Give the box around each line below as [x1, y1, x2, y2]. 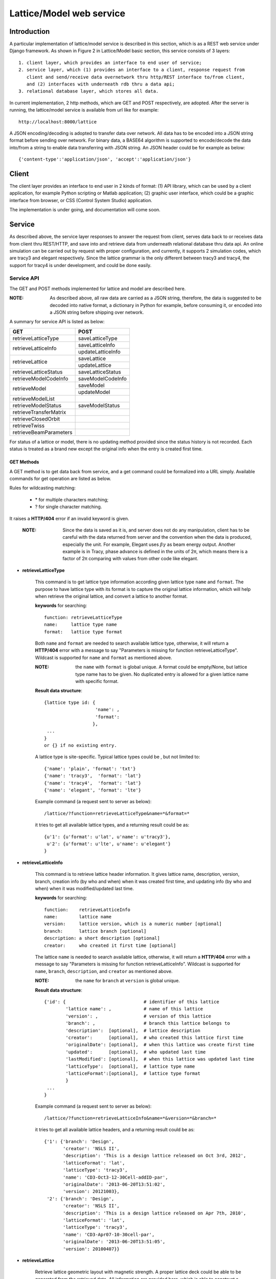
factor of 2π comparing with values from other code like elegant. [62, 556, 199, 562]
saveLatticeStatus [78, 368, 121, 376]
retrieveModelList [12, 395, 55, 402]
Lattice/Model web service [9, 8, 125, 19]
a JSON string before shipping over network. [50, 310, 144, 315]
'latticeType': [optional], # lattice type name [65, 1063, 195, 1069]
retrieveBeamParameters [12, 429, 73, 436]
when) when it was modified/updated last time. [35, 885, 134, 891]
